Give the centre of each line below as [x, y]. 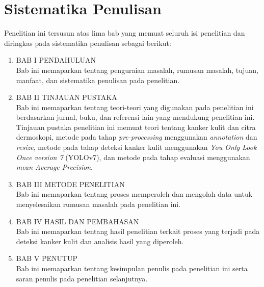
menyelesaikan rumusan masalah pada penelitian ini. [98, 204]
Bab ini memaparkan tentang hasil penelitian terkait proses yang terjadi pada [138, 231]
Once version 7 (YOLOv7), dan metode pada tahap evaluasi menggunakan [133, 157]
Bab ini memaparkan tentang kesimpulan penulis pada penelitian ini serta [132, 268]
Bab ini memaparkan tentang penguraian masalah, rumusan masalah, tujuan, [137, 70]
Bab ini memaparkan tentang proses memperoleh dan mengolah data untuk [134, 194]
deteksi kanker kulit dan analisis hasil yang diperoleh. [100, 241]
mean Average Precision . [54, 167]
